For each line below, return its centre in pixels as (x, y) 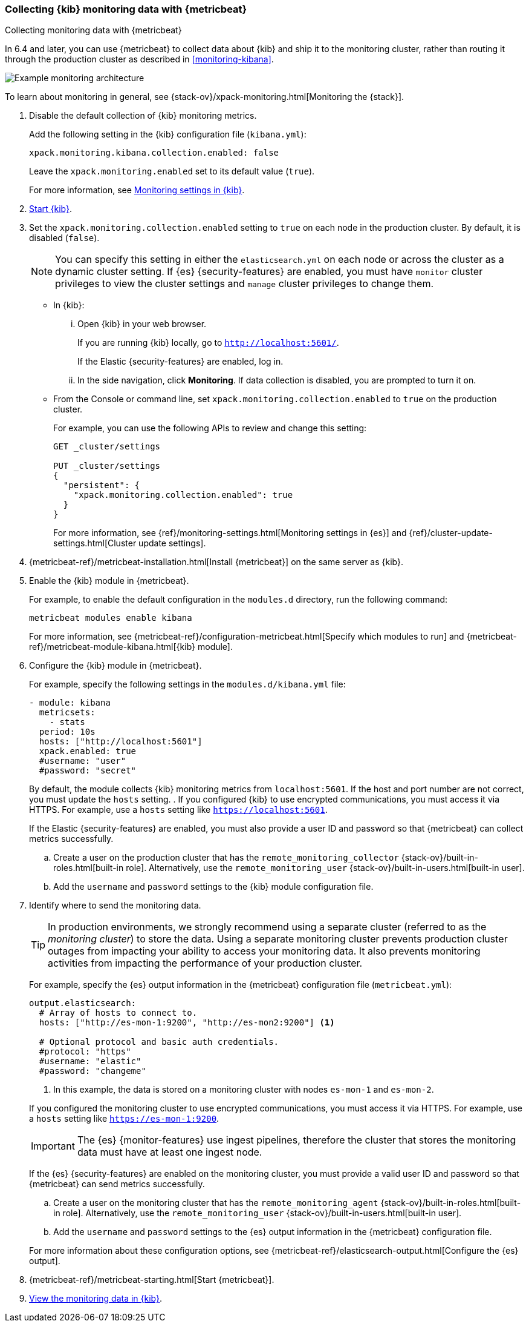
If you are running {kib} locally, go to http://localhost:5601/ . (208, 343)
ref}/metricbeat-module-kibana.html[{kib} (112, 647)
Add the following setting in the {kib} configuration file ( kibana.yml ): (168, 134)
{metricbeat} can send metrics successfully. (117, 1184)
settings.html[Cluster (95, 543)
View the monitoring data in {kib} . (96, 1299)
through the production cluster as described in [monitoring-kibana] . (139, 59)
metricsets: (67, 713)
